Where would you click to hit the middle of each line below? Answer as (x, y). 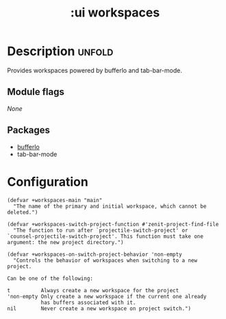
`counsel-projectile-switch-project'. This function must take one (105, 236)
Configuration (48, 182)
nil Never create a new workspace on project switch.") (99, 308)
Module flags (36, 92)
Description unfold (60, 51)
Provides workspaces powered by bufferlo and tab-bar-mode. (95, 70)
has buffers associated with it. (88, 302)
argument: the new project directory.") (66, 242)
